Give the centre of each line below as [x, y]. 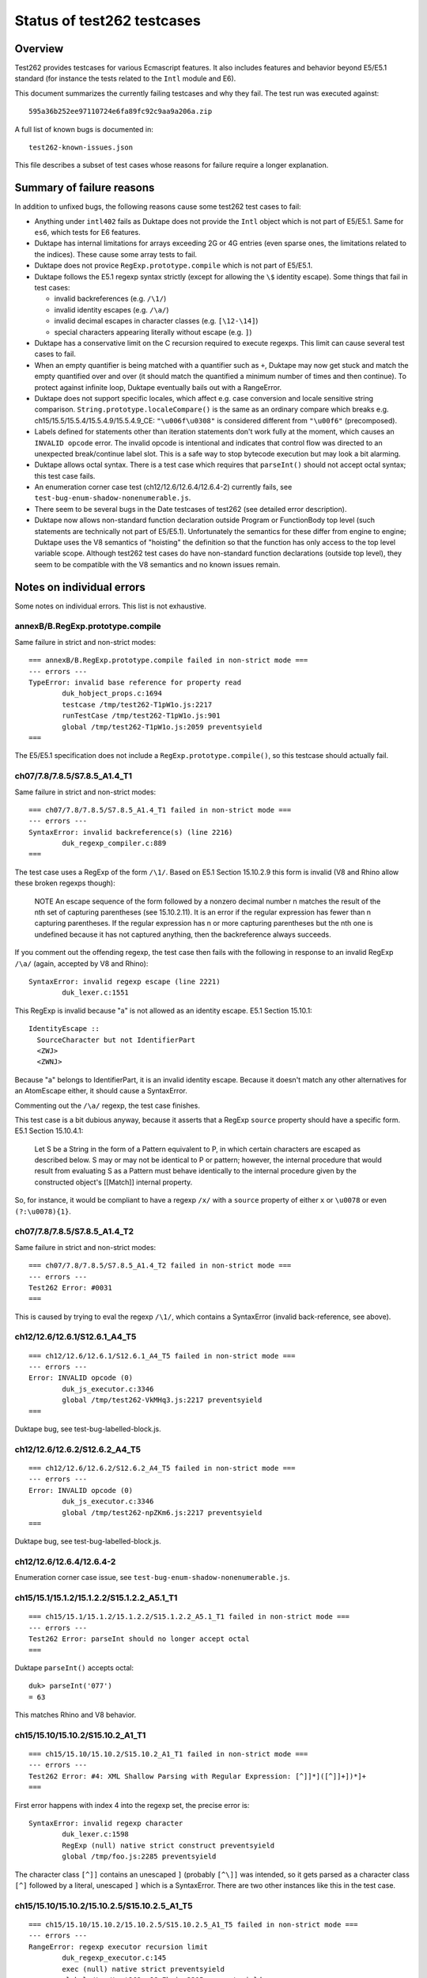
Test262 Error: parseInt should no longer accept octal [139, 1639]
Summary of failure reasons [85, 188]
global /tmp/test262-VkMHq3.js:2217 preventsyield [162, 1400]
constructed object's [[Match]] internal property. [113, 1182]
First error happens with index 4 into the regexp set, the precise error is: [132, 1805]
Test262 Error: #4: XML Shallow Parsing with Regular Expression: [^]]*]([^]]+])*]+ [198, 1776]
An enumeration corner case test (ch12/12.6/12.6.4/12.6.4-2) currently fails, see [163, 487]
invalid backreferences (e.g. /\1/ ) [110, 299]
